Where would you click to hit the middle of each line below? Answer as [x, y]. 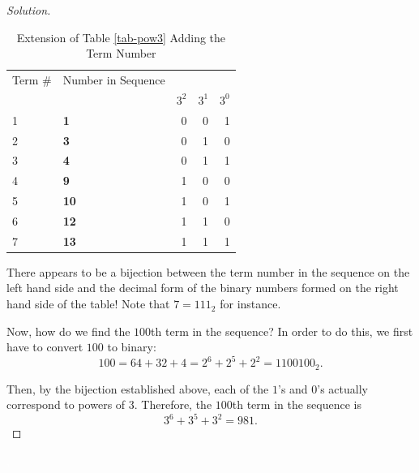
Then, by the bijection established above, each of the [138, 388]
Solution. [29, 10]
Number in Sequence [114, 80]
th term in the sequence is [297, 404]
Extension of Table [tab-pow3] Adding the [121, 37]
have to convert [45, 347]
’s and [293, 388]
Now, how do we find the [68, 331]
